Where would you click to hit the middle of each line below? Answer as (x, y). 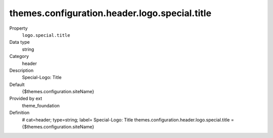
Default (17, 84)
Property (18, 28)
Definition (19, 113)
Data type (19, 42)
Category (19, 56)
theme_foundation (41, 105)
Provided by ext (26, 99)
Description (21, 70)
